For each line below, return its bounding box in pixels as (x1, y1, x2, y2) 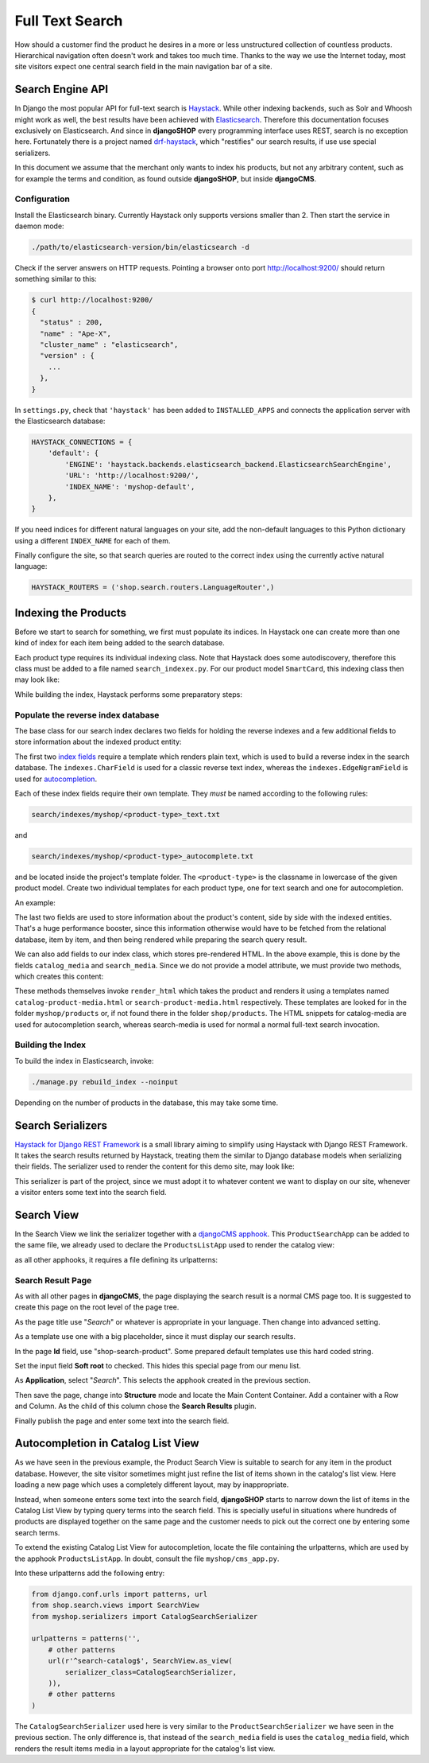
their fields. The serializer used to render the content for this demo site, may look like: (14, 1162, 296, 1171)
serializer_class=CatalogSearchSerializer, (64, 1668, 238, 1676)
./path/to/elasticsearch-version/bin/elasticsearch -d (31, 243, 249, 252)
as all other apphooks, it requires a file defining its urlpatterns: (14, 1255, 218, 1264)
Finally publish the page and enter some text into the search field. (14, 1416, 230, 1426)
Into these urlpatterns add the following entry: (14, 1568, 165, 1578)
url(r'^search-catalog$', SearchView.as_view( (48, 1656, 234, 1666)
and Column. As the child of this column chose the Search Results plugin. (14, 1401, 257, 1411)
